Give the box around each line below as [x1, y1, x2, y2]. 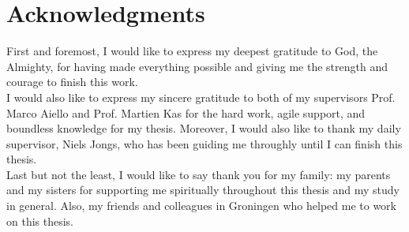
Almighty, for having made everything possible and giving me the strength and [6, 58, 388, 74]
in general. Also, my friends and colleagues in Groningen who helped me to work [6, 197, 396, 214]
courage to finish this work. [6, 73, 138, 90]
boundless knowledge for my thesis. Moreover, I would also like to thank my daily [6, 120, 401, 137]
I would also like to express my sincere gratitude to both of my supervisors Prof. [6, 88, 396, 105]
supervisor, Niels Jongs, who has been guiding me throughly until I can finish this [6, 135, 403, 152]
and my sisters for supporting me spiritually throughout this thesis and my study [6, 181, 400, 198]
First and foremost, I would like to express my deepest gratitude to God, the [6, 43, 378, 59]
